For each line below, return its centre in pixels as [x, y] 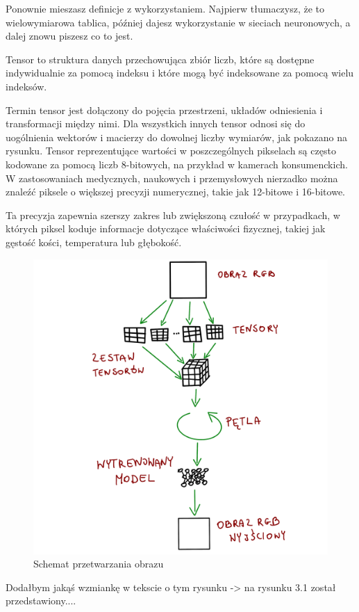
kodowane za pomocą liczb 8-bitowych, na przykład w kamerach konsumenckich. [177, 164]
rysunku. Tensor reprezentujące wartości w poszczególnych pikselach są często [171, 151]
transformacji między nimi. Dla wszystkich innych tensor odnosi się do [156, 123]
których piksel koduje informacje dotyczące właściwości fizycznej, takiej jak [166, 228]
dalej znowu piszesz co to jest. [69, 36]
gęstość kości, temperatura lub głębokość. [94, 242]
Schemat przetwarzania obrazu [99, 564]
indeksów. [26, 86]
